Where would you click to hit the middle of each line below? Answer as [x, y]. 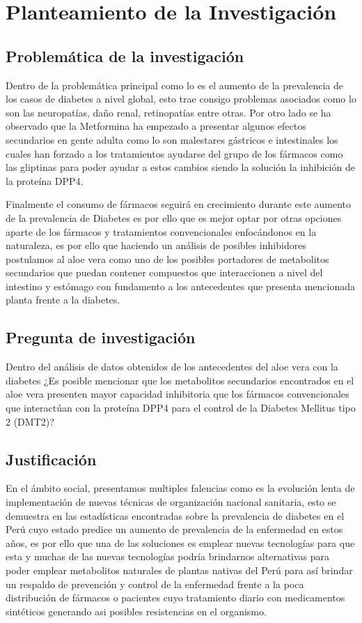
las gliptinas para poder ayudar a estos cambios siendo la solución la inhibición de [180, 167]
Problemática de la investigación [125, 55]
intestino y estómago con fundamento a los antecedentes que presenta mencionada [181, 286]
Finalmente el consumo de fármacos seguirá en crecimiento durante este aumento [179, 204]
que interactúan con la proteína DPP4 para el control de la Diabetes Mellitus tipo [181, 408]
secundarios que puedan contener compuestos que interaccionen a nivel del [164, 272]
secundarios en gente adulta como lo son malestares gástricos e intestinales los [172, 139]
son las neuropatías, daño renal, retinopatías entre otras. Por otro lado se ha [168, 112]
